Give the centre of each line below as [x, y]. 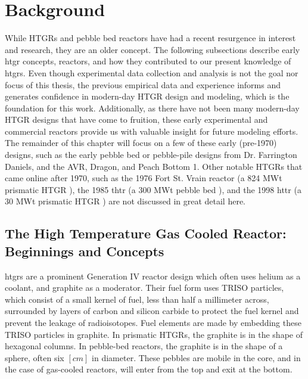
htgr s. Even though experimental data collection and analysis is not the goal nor [152, 72]
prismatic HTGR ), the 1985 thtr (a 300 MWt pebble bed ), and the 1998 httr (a [153, 189]
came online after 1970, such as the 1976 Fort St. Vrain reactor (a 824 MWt [144, 178]
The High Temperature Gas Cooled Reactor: [146, 233]
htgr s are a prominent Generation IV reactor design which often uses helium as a [153, 276]
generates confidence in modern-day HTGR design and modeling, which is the [147, 96]
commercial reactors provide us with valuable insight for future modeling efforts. [152, 131]
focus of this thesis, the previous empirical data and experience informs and [143, 84]
